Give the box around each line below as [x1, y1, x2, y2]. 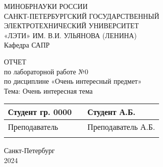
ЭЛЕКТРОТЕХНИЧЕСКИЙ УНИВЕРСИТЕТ [4, 20, 139, 31]
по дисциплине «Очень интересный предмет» [4, 76, 142, 86]
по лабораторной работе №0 [4, 66, 88, 76]
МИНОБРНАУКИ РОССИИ [4, 1, 88, 11]
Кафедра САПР [4, 40, 50, 50]
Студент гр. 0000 [8, 106, 72, 118]
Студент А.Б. [87, 106, 136, 118]
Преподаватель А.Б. [87, 121, 155, 133]
